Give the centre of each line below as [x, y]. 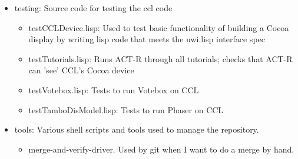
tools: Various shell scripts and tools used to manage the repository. [137, 129]
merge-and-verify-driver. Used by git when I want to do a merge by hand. [161, 149]
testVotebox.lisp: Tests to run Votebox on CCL [114, 89]
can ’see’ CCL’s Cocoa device [81, 70]
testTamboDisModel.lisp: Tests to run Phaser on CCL [126, 109]
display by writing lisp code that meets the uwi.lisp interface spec [147, 39]
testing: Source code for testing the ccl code [93, 8]
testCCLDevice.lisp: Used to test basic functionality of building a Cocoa [159, 27]
